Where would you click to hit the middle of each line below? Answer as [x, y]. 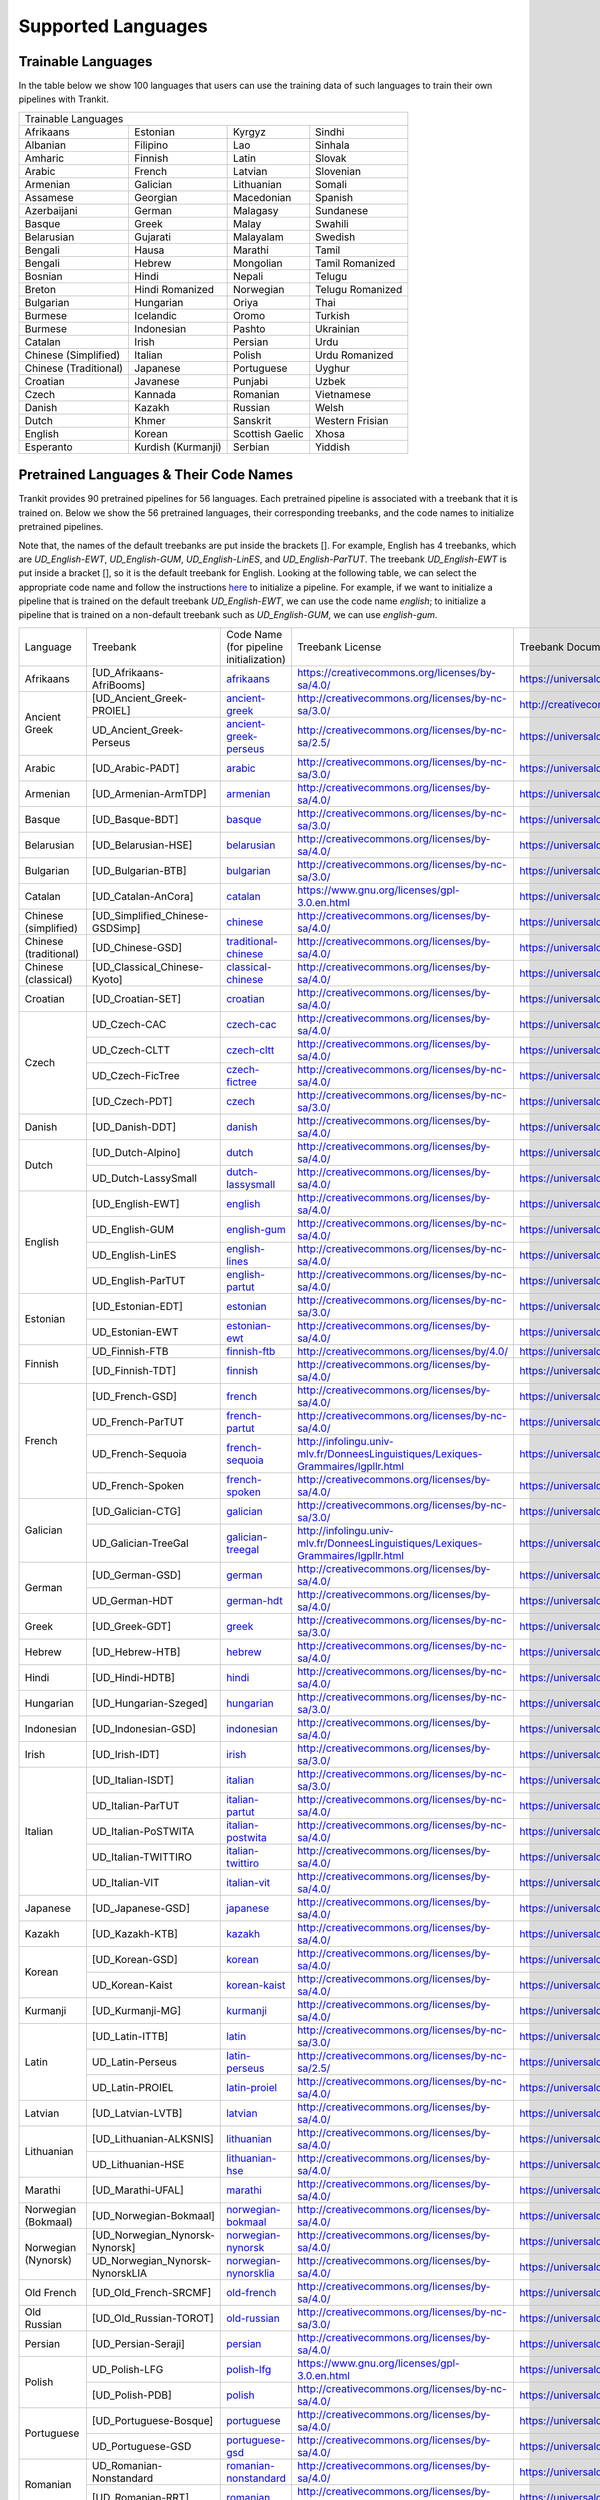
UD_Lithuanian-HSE [138, 2164]
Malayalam [258, 237]
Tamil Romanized [355, 263]
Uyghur [332, 368]
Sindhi [330, 132]
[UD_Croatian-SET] [136, 998]
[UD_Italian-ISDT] [132, 1780]
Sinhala [332, 145]
